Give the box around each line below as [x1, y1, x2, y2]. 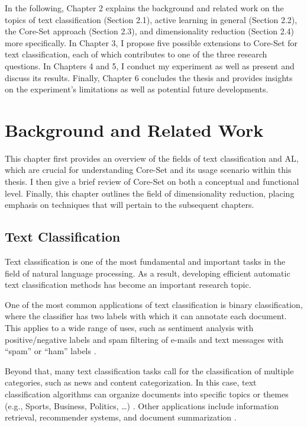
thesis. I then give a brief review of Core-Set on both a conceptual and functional [5, 175, 299, 188]
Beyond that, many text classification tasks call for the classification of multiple [5, 364, 294, 377]
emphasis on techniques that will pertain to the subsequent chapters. [5, 198, 254, 211]
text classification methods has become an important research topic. [5, 278, 251, 291]
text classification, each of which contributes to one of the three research [5, 48, 267, 60]
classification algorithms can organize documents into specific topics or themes [5, 387, 289, 400]
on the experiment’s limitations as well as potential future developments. [5, 83, 269, 95]
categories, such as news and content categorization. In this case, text [5, 376, 257, 389]
